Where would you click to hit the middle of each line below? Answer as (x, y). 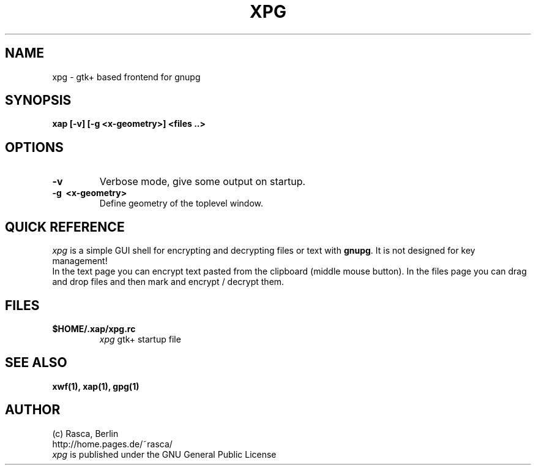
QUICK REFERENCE (65, 227)
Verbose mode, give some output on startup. (203, 182)
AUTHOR (33, 410)
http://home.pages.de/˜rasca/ (112, 444)
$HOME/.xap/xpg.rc (94, 328)
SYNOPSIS (38, 100)
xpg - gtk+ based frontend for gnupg (126, 77)
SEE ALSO (36, 363)
